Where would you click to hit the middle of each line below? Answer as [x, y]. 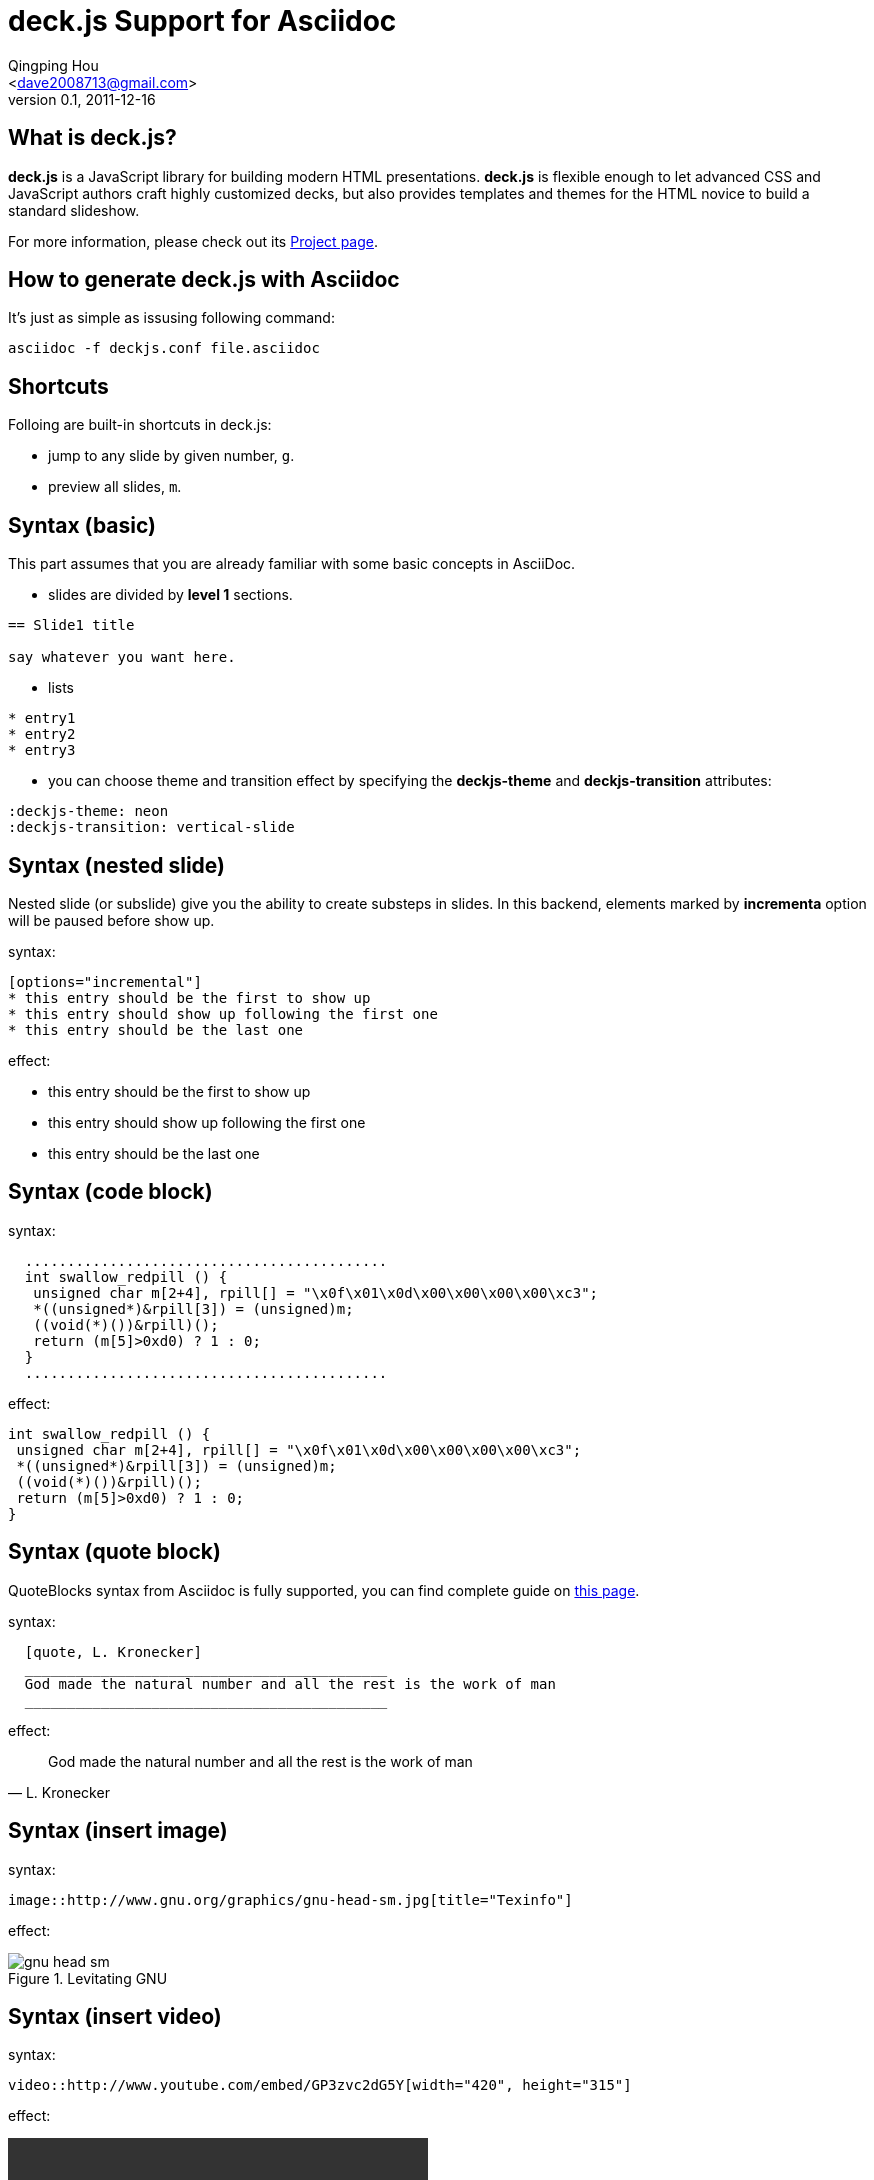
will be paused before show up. [111, 920]
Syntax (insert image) [118, 1831]
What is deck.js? [92, 138]
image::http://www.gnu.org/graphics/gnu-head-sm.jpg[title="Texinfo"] [290, 1899]
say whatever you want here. [122, 657]
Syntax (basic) [82, 525]
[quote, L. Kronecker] [113, 1651]
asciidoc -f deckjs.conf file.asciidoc [164, 348]
